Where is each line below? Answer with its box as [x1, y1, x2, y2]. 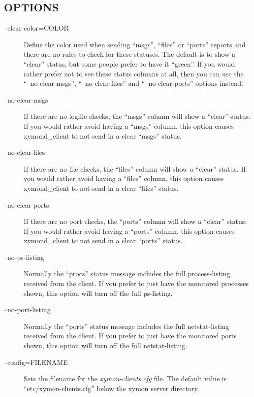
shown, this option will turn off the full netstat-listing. [24, 340, 188, 351]
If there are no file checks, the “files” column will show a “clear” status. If [24, 163, 246, 174]
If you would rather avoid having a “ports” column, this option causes [24, 225, 235, 236]
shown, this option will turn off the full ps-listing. [24, 288, 173, 298]
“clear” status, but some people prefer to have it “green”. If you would [24, 58, 235, 69]
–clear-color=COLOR [4, 23, 69, 33]
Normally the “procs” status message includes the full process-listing [24, 268, 230, 279]
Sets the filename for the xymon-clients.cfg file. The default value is [24, 373, 227, 384]
